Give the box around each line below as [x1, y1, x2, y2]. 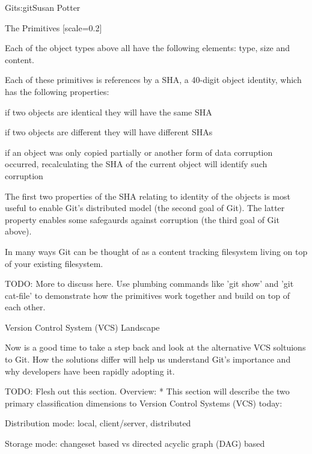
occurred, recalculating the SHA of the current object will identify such [5, 158, 268, 170]
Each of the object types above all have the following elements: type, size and [5, 41, 290, 54]
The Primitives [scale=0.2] [5, 21, 102, 34]
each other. [5, 301, 46, 313]
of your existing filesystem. [5, 257, 103, 269]
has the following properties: [5, 85, 109, 97]
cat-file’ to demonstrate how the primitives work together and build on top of [5, 289, 290, 301]
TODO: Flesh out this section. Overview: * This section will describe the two [5, 385, 290, 397]
